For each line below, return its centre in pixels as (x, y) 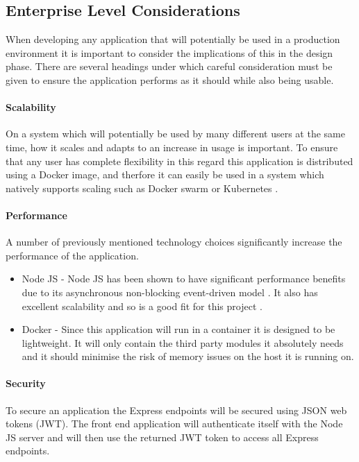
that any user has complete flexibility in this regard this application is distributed (179, 161)
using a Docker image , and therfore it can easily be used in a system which (165, 174)
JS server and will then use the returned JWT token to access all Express (162, 437)
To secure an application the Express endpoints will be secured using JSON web (176, 410)
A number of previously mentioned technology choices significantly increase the (174, 242)
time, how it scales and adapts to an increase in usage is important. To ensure (172, 147)
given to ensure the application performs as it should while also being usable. (170, 79)
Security (26, 383)
